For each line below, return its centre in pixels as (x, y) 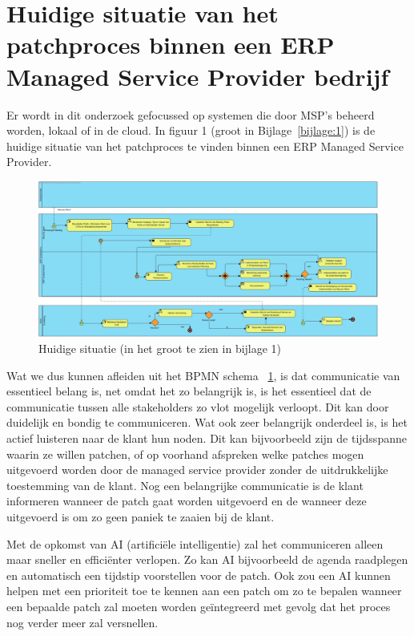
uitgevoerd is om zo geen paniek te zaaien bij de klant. (141, 517)
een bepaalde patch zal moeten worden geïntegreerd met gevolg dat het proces (199, 606)
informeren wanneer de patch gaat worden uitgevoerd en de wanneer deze (187, 501)
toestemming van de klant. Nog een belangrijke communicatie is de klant (185, 485)
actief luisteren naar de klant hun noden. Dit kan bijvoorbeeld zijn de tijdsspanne (207, 438)
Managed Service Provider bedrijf (198, 76)
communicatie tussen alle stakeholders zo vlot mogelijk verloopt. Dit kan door (198, 406)
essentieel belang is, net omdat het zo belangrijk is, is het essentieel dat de (189, 391)
